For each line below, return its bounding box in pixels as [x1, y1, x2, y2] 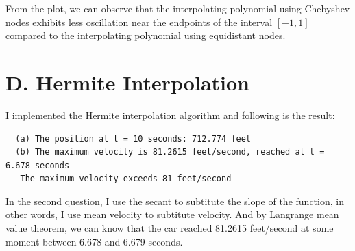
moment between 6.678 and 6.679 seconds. [5, 234, 183, 248]
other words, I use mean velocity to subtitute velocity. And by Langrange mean [5, 207, 339, 222]
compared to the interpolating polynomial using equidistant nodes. [5, 28, 286, 42]
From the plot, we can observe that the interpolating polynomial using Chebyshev [5, 1, 350, 15]
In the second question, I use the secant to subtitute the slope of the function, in [5, 194, 344, 208]
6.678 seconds [5, 160, 70, 170]
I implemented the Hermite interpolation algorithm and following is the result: [5, 107, 335, 122]
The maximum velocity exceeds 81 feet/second [20, 174, 232, 184]
